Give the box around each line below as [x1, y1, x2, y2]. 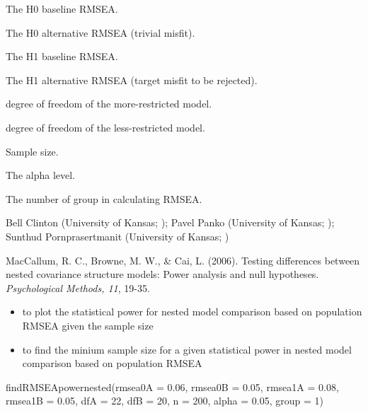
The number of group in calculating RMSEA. [6, 191, 202, 206]
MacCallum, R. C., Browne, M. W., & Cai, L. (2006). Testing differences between [6, 252, 360, 267]
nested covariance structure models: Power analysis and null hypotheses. [6, 267, 319, 281]
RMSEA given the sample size [22, 318, 154, 332]
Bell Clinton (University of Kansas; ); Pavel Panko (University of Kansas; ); [6, 215, 335, 230]
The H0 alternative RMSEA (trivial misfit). [6, 25, 195, 40]
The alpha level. [6, 168, 75, 182]
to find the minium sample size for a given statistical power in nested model [22, 342, 352, 356]
